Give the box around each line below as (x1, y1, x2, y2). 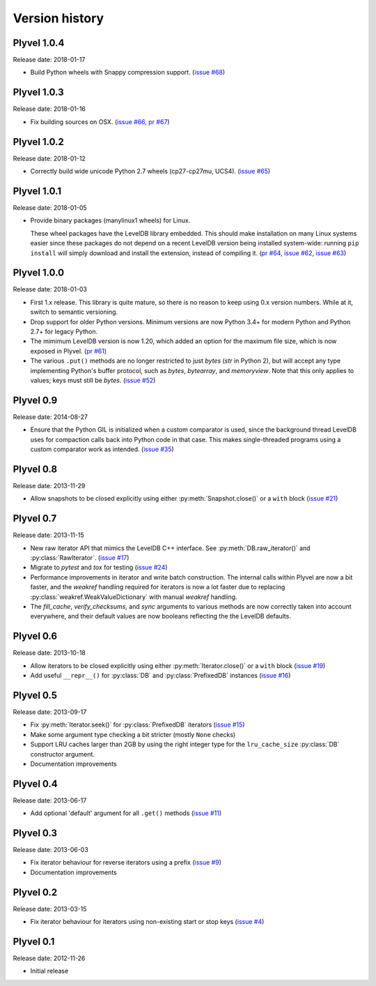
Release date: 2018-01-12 (13, 154, 86, 162)
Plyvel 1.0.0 (13, 267, 65, 279)
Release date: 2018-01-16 (13, 105, 86, 113)
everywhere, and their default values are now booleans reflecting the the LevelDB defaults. (30, 612, 292, 621)
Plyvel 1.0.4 (13, 37, 65, 49)
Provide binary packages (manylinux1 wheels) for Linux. (30, 216, 191, 225)
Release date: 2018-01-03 (13, 285, 87, 294)
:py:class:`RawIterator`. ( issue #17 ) (30, 554, 130, 561)
